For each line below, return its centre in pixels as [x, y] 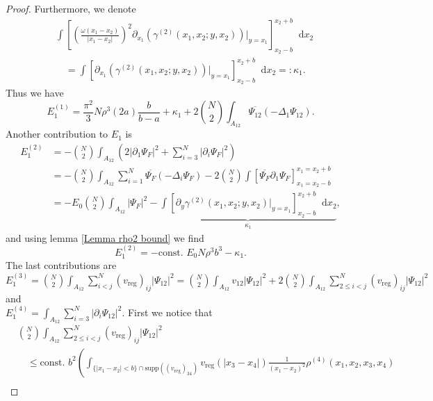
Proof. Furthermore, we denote [71, 8]
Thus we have [35, 93]
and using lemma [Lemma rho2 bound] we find [105, 237]
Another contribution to [57, 134]
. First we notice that [167, 312]
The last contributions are [61, 265]
